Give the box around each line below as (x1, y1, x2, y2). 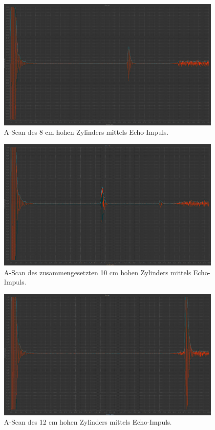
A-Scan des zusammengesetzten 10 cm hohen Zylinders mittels (4, 267, 192, 277)
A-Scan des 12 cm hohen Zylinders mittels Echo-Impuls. (4, 417, 172, 427)
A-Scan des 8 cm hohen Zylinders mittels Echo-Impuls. (4, 127, 169, 137)
